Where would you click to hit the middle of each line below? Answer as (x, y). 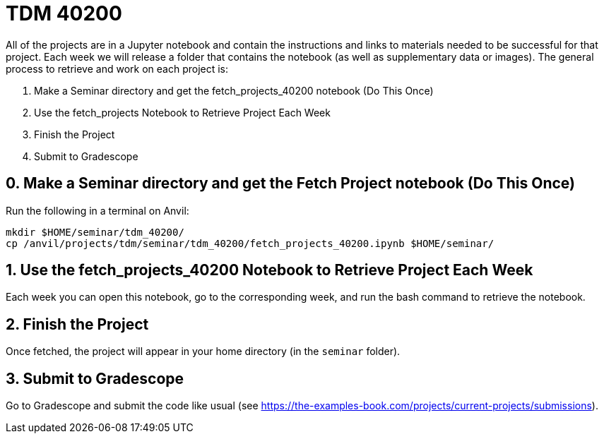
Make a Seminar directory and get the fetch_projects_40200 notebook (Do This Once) (234, 90)
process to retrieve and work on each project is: (117, 68)
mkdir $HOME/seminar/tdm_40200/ (95, 232)
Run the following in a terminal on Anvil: (97, 210)
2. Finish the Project (77, 324)
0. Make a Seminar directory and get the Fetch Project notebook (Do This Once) (290, 184)
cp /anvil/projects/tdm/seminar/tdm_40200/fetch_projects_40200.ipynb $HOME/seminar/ (250, 243)
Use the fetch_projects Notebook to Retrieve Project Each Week (182, 112)
